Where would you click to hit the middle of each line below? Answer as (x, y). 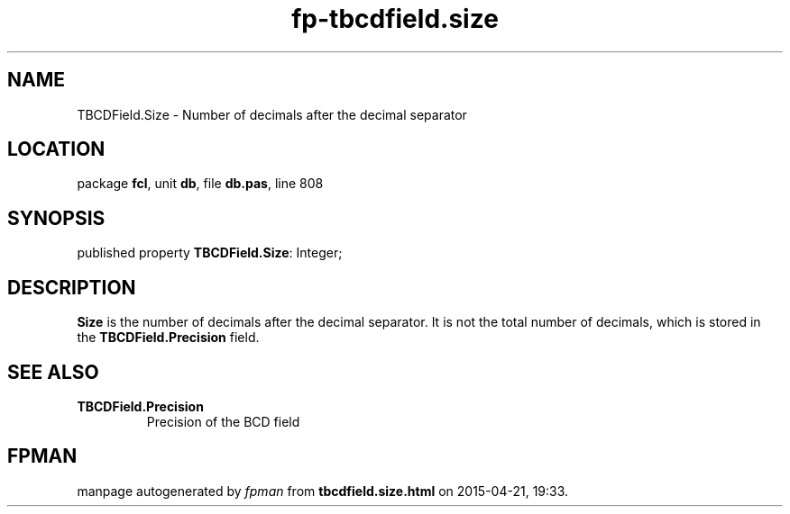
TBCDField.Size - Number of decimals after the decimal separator (272, 114)
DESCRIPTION (72, 287)
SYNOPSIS (56, 218)
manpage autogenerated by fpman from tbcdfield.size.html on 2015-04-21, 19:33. (323, 491)
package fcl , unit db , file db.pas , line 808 (200, 184)
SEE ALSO (53, 372)
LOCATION (56, 149)
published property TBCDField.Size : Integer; (210, 253)
